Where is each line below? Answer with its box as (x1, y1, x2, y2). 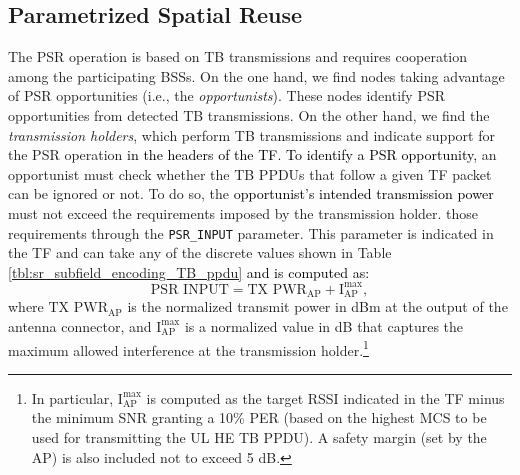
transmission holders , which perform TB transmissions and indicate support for (8, 124, 495, 145)
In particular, (31, 387, 114, 408)
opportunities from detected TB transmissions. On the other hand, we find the (8, 104, 490, 125)
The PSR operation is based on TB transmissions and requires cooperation (8, 46, 468, 67)
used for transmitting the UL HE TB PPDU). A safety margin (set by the (31, 426, 487, 447)
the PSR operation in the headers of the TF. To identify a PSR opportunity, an (8, 144, 497, 165)
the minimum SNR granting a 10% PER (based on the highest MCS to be (31, 407, 487, 428)
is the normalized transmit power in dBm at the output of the (127, 296, 508, 317)
